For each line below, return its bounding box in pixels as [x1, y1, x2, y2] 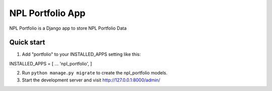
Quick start [9, 38, 45, 47]
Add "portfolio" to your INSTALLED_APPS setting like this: [22, 51, 141, 57]
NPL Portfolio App [9, 8, 86, 19]
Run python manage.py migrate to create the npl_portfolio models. [22, 70, 168, 76]
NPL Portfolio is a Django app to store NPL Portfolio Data [9, 25, 127, 31]
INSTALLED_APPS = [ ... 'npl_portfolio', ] [9, 60, 92, 66]
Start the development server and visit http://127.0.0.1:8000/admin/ [22, 77, 161, 83]
